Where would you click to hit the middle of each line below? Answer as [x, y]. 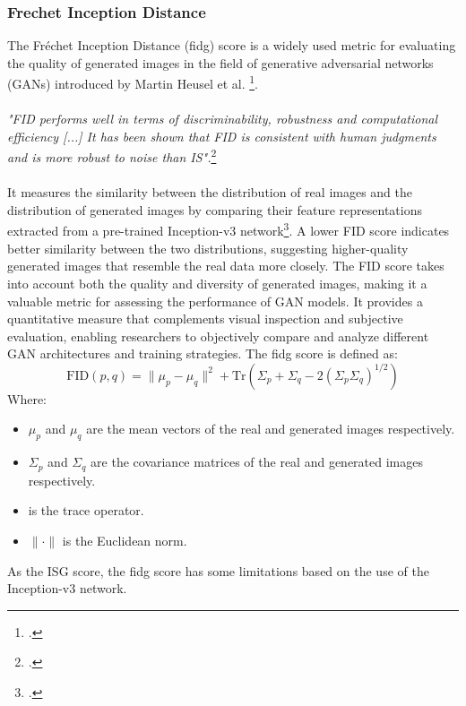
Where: [27, 398]
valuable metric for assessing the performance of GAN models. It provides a [215, 301]
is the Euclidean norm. [125, 540]
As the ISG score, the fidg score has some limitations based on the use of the [218, 570]
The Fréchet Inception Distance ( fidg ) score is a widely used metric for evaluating [232, 45]
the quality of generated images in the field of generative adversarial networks [220, 62]
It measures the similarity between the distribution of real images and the [210, 192]
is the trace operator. [86, 510]
